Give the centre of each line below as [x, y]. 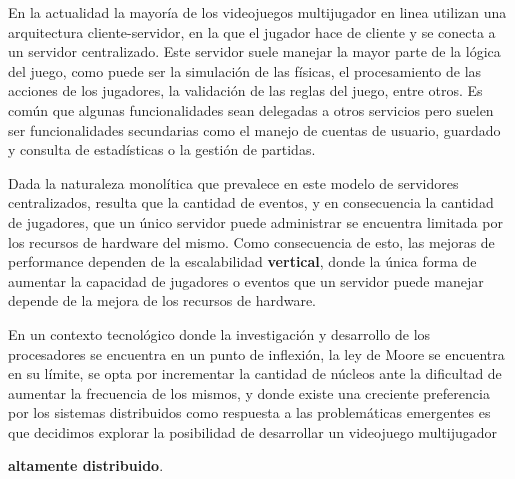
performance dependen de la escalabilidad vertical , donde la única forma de [242, 261]
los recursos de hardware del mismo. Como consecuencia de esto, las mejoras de [251, 241]
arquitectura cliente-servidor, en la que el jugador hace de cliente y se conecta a [252, 31]
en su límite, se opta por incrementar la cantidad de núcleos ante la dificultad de [255, 373]
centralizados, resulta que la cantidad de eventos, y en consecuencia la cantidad [251, 202]
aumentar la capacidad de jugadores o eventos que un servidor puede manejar [246, 280]
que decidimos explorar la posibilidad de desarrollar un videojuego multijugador [252, 431]
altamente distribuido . [86, 465]
